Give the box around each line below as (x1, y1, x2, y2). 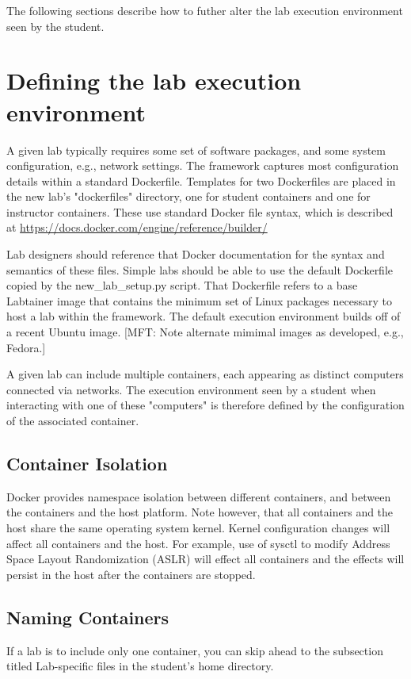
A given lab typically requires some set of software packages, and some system (6, 141, 386, 158)
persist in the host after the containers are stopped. (6, 566, 256, 582)
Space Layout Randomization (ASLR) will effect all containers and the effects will (6, 550, 405, 567)
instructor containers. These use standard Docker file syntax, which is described (6, 203, 394, 220)
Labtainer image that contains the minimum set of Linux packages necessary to (6, 292, 392, 309)
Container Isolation (6, 451, 168, 475)
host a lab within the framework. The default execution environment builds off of (6, 308, 401, 324)
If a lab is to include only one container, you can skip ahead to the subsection (6, 642, 383, 658)
